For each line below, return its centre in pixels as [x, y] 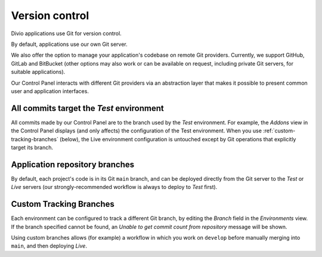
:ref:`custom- [279, 131]
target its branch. [32, 147]
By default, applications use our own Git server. [69, 44]
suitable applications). [38, 72]
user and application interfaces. [50, 91]
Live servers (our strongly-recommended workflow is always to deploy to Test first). [114, 187]
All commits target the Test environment [87, 108]
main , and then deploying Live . [49, 246]
